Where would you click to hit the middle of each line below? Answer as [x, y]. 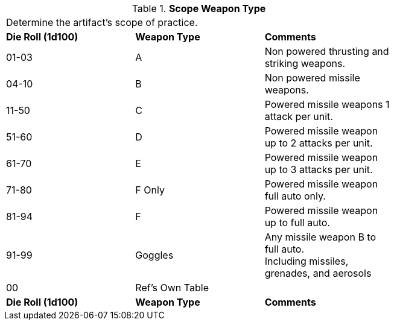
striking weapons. [305, 63]
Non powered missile [312, 78]
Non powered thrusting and [327, 51]
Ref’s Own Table [172, 288]
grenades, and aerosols [318, 273]
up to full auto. [297, 222]
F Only [150, 190]
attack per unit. [299, 116]
